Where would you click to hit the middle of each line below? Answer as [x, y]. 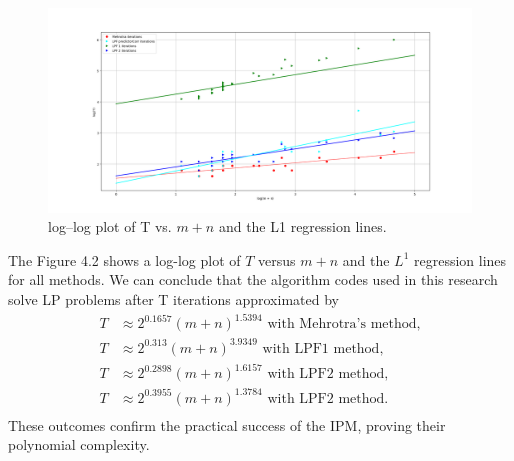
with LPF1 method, [323, 348]
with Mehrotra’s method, [344, 324]
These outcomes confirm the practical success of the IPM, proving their [227, 424]
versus [277, 259]
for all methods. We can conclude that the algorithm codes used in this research [253, 279]
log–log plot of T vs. [110, 226]
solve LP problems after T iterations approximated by [173, 298]
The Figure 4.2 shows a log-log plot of [124, 259]
